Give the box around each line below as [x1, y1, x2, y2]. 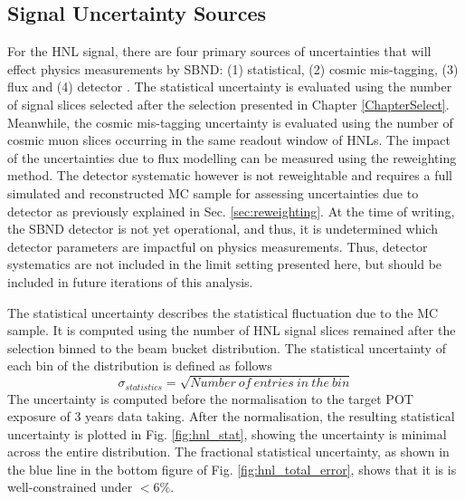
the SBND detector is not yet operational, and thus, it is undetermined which [7, 219, 438, 238]
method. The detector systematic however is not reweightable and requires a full [7, 166, 453, 185]
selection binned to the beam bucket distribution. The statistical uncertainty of [7, 338, 446, 357]
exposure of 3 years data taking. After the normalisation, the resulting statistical [7, 407, 455, 426]
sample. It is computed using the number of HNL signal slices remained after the [7, 321, 456, 340]
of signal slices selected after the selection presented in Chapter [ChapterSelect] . [7, 94, 450, 113]
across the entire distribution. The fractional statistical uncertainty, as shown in [7, 442, 450, 461]
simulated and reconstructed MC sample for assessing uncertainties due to [7, 183, 419, 202]
